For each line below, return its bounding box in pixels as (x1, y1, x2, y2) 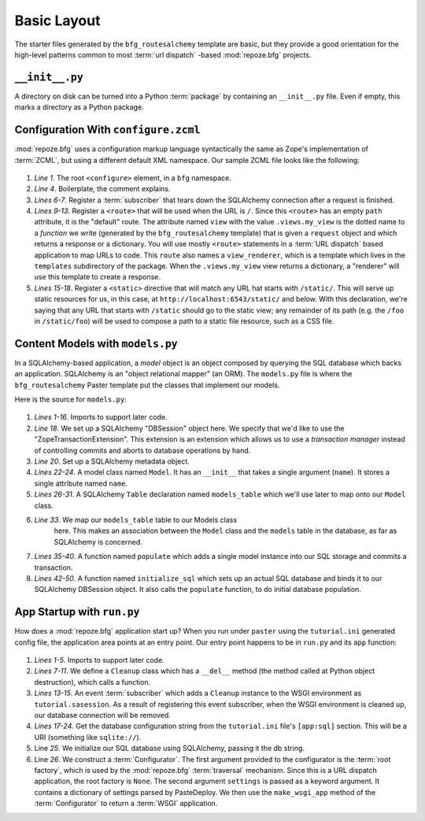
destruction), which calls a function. (34, 677, 151, 686)
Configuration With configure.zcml (14, 123, 201, 137)
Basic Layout (14, 12, 101, 29)
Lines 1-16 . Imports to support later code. (34, 412, 168, 422)
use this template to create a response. (34, 272, 161, 282)
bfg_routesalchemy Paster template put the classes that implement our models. (14, 380, 280, 390)
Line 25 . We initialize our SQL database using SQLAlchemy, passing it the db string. (34, 744, 305, 753)
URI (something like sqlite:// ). (34, 732, 142, 741)
